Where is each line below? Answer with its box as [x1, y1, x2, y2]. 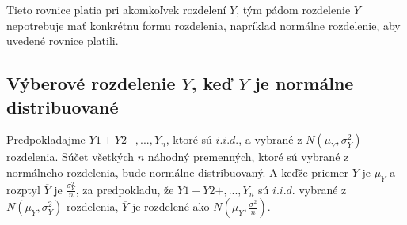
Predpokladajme [6, 131, 86, 148]
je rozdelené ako [131, 198, 210, 215]
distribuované [6, 94, 119, 118]
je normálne [254, 71, 354, 96]
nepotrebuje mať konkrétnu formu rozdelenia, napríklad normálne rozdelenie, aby [6, 17, 401, 33]
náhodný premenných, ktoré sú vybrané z [147, 148, 349, 165]
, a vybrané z [238, 131, 302, 148]
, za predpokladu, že [75, 181, 174, 197]
